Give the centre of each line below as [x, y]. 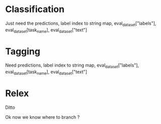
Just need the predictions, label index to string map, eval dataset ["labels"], [81, 24]
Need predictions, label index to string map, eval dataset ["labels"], [72, 66]
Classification [35, 9]
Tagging [23, 51]
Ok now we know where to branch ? [43, 117]
